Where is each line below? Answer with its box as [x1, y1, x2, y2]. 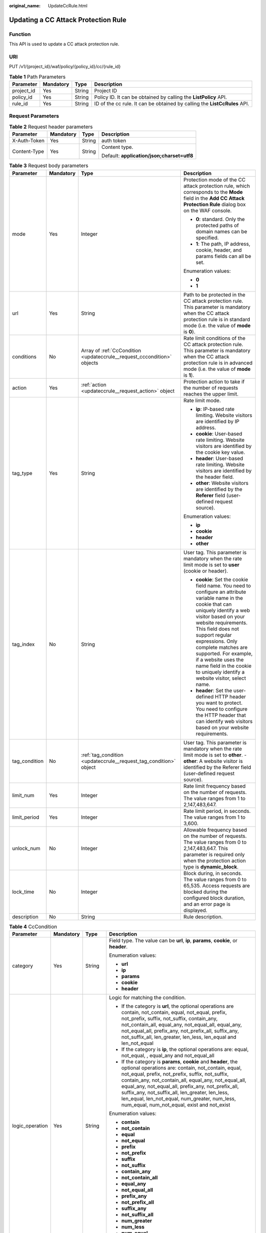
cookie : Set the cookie [196, 576, 248, 583]
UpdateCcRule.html [48, 3, 88, 8]
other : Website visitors [196, 479, 249, 486]
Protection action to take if [183, 378, 245, 385]
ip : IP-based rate [196, 405, 235, 412]
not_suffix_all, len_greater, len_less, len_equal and [121, 1033, 236, 1040]
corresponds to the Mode [183, 188, 243, 195]
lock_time [12, 888, 34, 895]
